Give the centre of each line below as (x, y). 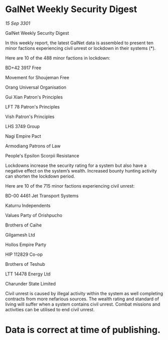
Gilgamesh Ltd (20, 235)
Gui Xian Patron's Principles (34, 97)
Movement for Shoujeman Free (37, 77)
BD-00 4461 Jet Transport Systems (42, 196)
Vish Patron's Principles (30, 117)
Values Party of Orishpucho (34, 215)
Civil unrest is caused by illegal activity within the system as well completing (84, 293)
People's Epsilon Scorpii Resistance (42, 155)
